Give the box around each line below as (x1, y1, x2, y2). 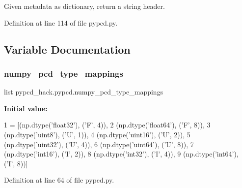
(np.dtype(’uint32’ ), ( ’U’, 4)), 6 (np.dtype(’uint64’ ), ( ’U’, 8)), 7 (4, 139, 194, 149)
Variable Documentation (4, 41, 131, 57)
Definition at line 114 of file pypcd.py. (4, 17, 118, 28)
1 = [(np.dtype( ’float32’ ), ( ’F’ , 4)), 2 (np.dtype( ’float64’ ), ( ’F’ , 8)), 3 (4, 120, 211, 130)
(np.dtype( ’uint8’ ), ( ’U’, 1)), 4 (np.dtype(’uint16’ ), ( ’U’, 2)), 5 (4, 129, 190, 139)
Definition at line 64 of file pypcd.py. (4, 175, 114, 185)
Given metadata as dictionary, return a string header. (4, 1, 165, 11)
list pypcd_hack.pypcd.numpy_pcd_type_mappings (4, 87, 163, 97)
